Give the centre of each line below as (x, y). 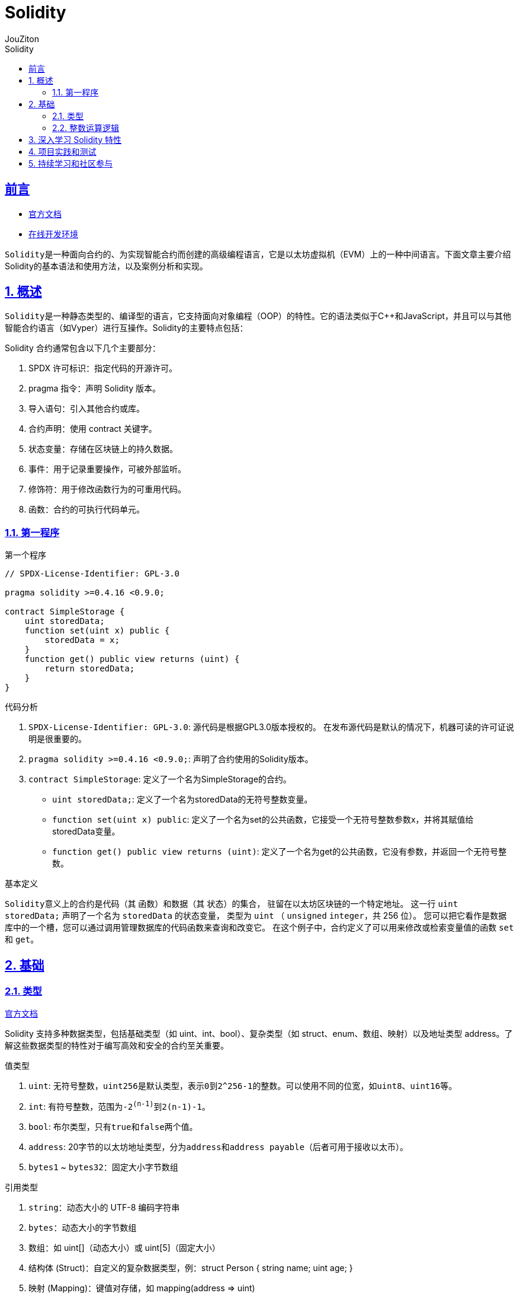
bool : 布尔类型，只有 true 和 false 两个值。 (113, 1127)
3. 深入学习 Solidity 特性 (75, 139)
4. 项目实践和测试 (63, 151)
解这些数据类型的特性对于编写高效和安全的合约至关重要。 (117, 1046)
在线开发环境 (53, 234)
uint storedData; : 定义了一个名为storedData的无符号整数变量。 (182, 800)
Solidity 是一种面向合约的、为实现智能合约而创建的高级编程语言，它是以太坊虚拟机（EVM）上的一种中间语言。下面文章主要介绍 (258, 254)
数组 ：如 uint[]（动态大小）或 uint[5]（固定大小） (124, 1248)
